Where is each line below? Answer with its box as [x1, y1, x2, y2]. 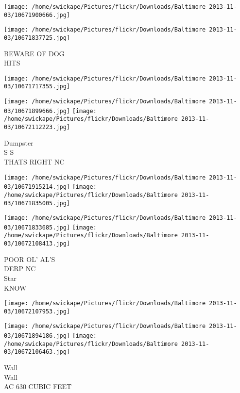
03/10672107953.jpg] [4, 308, 70, 315]
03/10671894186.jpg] [4, 332, 70, 340]
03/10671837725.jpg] [4, 34, 70, 41]
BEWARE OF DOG [4, 48, 65, 58]
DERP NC [4, 263, 36, 274]
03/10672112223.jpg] [4, 124, 70, 131]
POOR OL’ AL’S [4, 254, 55, 264]
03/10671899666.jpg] [4, 107, 70, 115]
